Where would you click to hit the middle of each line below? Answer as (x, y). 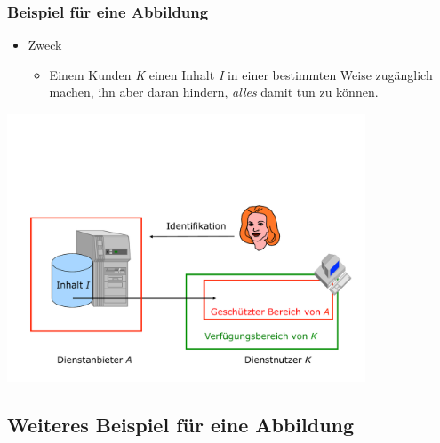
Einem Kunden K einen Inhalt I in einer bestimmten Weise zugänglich (241, 74)
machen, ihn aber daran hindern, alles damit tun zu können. (214, 92)
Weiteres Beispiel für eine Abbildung (181, 425)
